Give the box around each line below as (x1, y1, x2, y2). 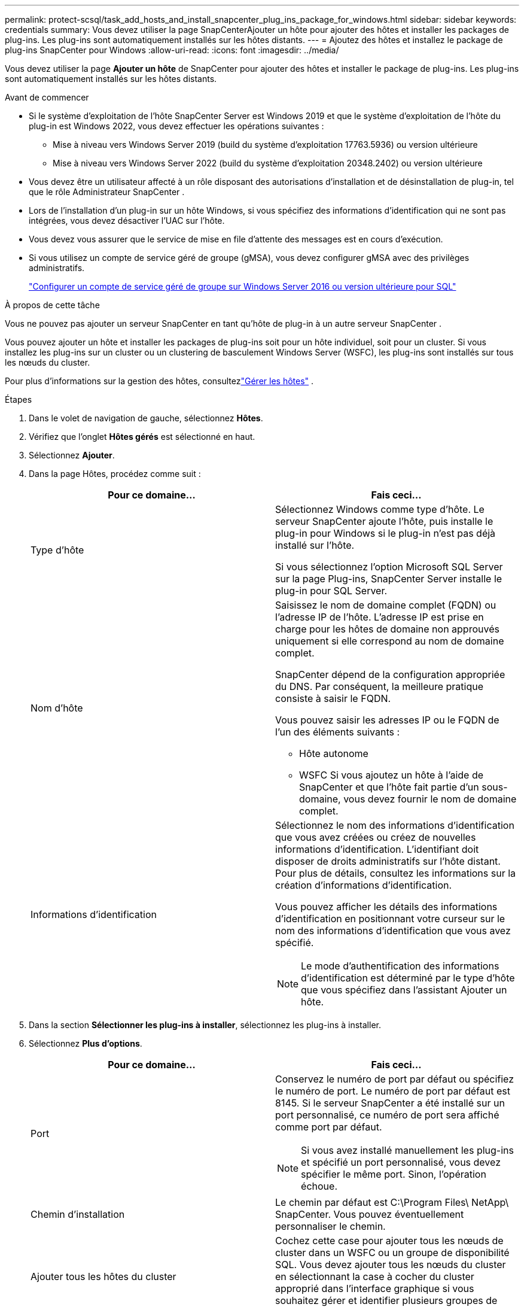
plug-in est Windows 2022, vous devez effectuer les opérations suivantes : (29, 121, 324, 131)
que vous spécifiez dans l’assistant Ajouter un (301, 984, 507, 996)
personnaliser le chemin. (275, 1220, 386, 1232)
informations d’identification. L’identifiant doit (275, 843, 479, 855)
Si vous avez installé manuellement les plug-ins (301, 1144, 514, 1156)
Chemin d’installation (31, 1208, 125, 1220)
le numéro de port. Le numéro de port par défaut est (275, 1085, 510, 1097)
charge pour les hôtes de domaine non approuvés (275, 623, 499, 635)
